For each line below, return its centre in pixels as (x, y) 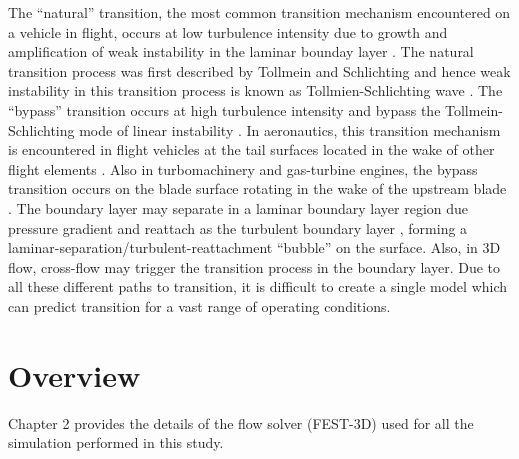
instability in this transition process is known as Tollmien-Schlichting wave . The (255, 90)
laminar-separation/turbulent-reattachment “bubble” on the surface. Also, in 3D (254, 247)
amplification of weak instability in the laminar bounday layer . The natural (241, 51)
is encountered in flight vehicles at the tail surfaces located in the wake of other (251, 149)
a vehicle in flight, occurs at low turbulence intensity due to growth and (228, 31)
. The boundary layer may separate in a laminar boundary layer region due (238, 207)
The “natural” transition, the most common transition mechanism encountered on (259, 12)
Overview (74, 374)
